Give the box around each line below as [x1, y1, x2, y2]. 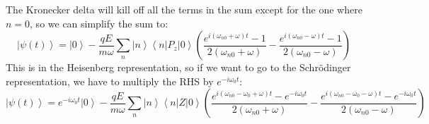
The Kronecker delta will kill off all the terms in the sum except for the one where [6, 2, 362, 16]
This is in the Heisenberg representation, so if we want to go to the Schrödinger [6, 60, 351, 75]
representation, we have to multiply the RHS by [6, 73, 214, 88]
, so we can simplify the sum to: [30, 15, 168, 30]
